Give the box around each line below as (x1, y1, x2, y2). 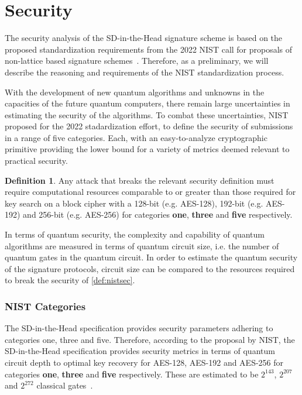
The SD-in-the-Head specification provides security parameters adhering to (5, 322, 273, 334)
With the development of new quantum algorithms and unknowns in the (5, 85, 265, 98)
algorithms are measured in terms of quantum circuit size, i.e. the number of (5, 239, 279, 252)
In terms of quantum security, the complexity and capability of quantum (5, 228, 265, 241)
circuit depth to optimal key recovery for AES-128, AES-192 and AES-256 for (5, 356, 284, 368)
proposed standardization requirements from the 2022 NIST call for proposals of (5, 43, 293, 55)
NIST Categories (5, 298, 86, 313)
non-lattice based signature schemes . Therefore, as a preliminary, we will (5, 54, 269, 67)
